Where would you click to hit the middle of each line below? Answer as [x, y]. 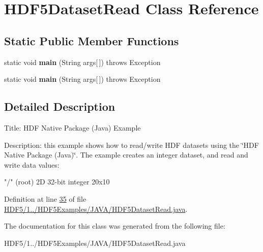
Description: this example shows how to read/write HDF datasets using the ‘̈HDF [131, 145]
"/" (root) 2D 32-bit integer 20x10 [57, 182]
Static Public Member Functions [92, 40]
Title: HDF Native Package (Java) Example [72, 127]
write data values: [32, 164]
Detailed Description [60, 106]
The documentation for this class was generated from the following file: [115, 226]
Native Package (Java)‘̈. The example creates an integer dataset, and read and [126, 155]
